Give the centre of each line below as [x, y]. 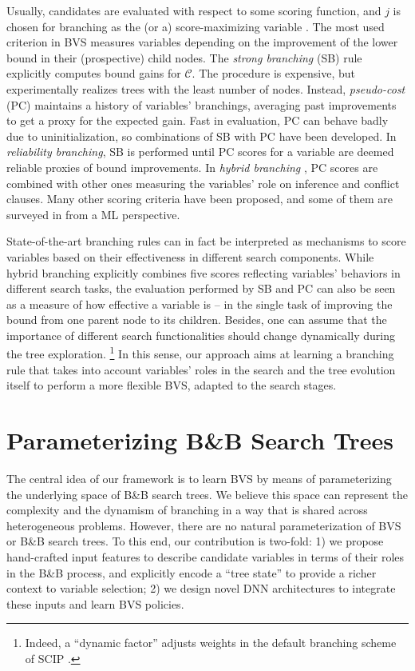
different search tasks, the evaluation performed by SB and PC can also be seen [201, 288]
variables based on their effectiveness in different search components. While [190, 256]
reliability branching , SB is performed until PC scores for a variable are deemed [200, 152]
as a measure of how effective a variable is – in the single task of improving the [200, 304]
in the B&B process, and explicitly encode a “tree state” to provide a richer [192, 572]
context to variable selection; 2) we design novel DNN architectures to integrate [201, 588]
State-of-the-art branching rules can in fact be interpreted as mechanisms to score [206, 241]
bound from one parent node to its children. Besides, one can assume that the [197, 320]
